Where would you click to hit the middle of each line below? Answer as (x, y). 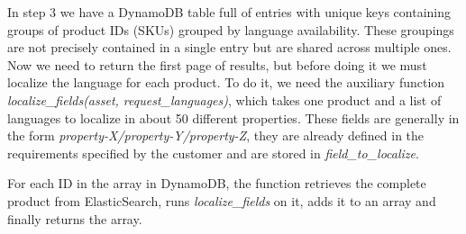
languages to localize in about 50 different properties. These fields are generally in (233, 117)
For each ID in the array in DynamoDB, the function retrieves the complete (217, 183)
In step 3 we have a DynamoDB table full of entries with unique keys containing (229, 12)
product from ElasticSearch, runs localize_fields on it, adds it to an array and (222, 200)
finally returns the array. (75, 218)
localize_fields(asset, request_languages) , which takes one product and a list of (224, 99)
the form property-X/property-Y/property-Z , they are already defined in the (216, 135)
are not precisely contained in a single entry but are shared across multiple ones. (229, 47)
